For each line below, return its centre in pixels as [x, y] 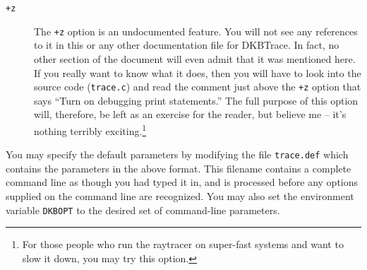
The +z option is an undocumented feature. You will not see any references [196, 31]
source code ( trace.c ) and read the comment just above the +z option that [198, 87]
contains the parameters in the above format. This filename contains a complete [179, 168]
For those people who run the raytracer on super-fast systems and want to [183, 244]
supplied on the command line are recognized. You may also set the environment [180, 196]
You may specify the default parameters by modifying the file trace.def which [177, 154]
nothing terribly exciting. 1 [90, 129]
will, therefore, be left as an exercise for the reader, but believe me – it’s [190, 114]
